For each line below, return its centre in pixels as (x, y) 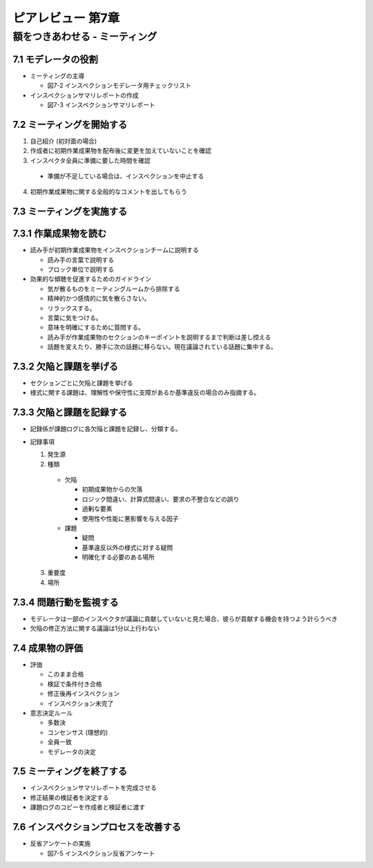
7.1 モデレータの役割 (55, 59)
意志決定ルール (51, 713)
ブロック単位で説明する (80, 270)
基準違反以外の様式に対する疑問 (127, 547)
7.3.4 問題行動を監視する (66, 602)
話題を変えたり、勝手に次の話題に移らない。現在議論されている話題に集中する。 (162, 347)
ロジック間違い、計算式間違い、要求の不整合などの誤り (161, 499)
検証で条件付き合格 (75, 683)
